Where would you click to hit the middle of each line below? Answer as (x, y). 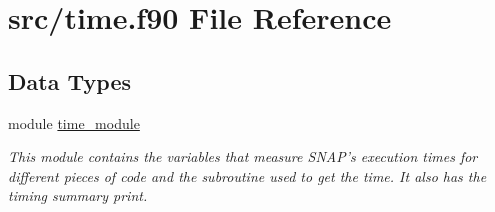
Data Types (69, 80)
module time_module (74, 122)
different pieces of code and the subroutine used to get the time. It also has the (247, 175)
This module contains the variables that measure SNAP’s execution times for (243, 156)
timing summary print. (78, 195)
